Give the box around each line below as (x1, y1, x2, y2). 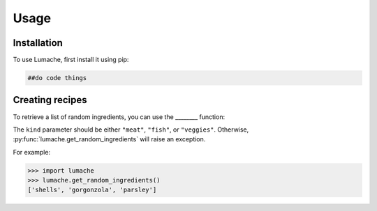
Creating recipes (13, 94, 87, 106)
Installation (13, 37, 63, 49)
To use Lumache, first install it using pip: (13, 56, 129, 64)
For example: (13, 148, 51, 156)
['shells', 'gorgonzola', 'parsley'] (27, 186, 157, 194)
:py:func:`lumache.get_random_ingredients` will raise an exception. (13, 135, 206, 143)
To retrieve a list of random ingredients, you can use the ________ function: (13, 112, 226, 121)
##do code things (27, 74, 87, 82)
